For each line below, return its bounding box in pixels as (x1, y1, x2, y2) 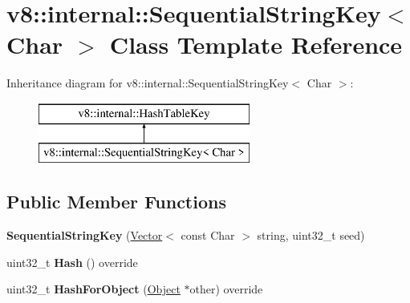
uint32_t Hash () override (6, 253, 138, 270)
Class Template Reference (109, 28, 403, 61)
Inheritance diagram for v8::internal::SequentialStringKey (6, 75, 289, 91)
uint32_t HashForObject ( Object (6, 281, 181, 297)
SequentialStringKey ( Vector (6, 227, 163, 244)
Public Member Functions (6, 189, 226, 214)
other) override (189, 281, 263, 297)
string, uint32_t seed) (257, 227, 365, 244)
